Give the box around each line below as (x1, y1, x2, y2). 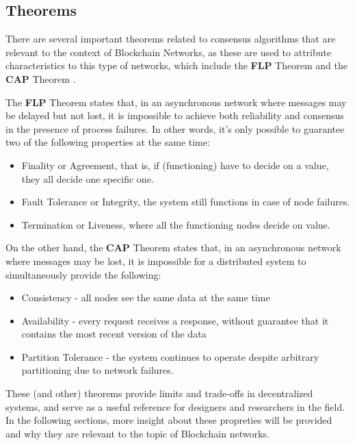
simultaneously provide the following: (5, 267, 161, 281)
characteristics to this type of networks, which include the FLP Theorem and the (5, 58, 347, 73)
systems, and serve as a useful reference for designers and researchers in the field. (5, 399, 345, 414)
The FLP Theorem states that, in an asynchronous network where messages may (5, 94, 347, 109)
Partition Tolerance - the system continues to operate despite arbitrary (21, 349, 319, 364)
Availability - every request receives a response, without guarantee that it (21, 313, 329, 327)
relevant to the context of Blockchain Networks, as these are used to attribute (5, 44, 332, 59)
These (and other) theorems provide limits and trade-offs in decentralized (5, 386, 313, 400)
